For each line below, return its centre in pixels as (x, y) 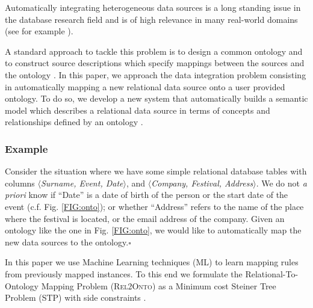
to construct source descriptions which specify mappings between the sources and (155, 63)
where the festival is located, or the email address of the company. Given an (145, 218)
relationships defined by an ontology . (74, 122)
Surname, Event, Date (82, 183)
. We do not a (281, 183)
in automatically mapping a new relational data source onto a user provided (145, 86)
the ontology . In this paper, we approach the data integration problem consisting (156, 74)
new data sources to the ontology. (67, 242)
